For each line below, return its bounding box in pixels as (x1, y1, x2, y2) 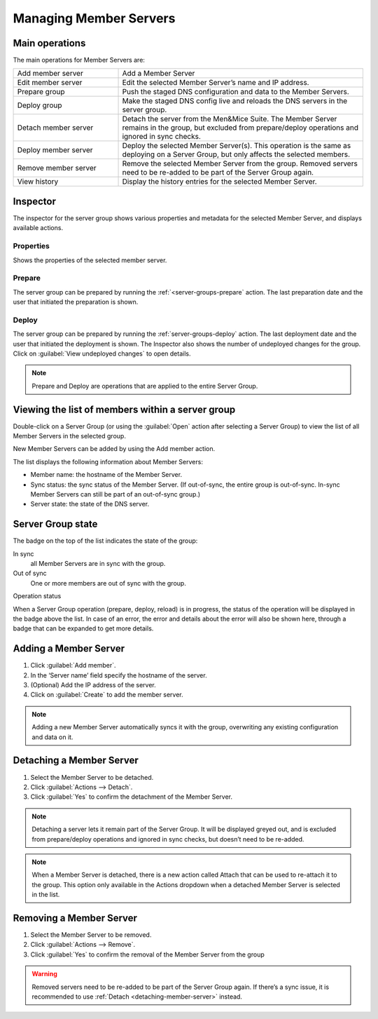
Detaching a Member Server (13, 755, 139, 767)
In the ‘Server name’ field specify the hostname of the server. (30, 670, 207, 680)
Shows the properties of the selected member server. (13, 256, 167, 264)
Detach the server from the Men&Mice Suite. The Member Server (122, 114, 337, 124)
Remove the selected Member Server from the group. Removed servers (122, 158, 358, 168)
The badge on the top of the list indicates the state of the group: (13, 537, 198, 545)
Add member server (17, 69, 83, 79)
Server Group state (13, 518, 98, 530)
